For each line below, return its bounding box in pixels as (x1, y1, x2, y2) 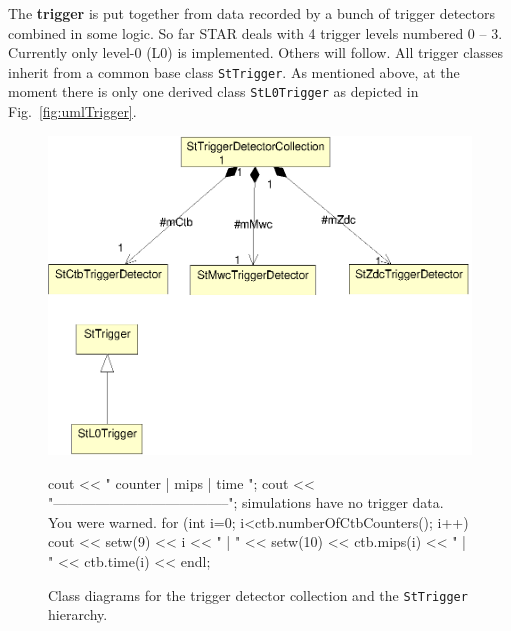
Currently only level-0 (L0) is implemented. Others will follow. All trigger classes (8, 42, 504, 63)
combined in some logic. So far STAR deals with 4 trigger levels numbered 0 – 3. (8, 22, 503, 43)
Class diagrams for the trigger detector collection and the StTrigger (48, 584, 468, 605)
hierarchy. (48, 604, 108, 625)
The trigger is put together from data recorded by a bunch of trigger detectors (8, 3, 495, 23)
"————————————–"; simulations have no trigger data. (48, 492, 444, 513)
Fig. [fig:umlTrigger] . (8, 101, 137, 122)
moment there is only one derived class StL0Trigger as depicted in (8, 81, 419, 102)
